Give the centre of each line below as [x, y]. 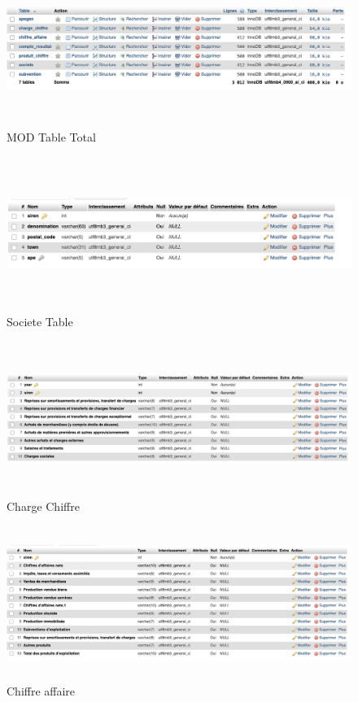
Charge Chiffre [43, 506]
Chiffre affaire [41, 691]
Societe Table [40, 321]
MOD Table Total [51, 136]
